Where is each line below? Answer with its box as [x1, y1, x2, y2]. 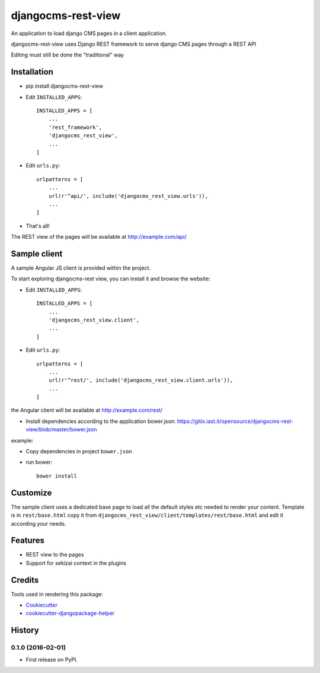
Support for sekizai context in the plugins [25, 559, 127, 567]
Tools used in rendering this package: [11, 590, 103, 598]
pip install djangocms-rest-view [25, 83, 103, 90]
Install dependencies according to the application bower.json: [25, 418, 176, 425]
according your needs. [11, 520, 66, 527]
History [11, 625, 40, 636]
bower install [36, 472, 77, 479]
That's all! [25, 222, 50, 229]
